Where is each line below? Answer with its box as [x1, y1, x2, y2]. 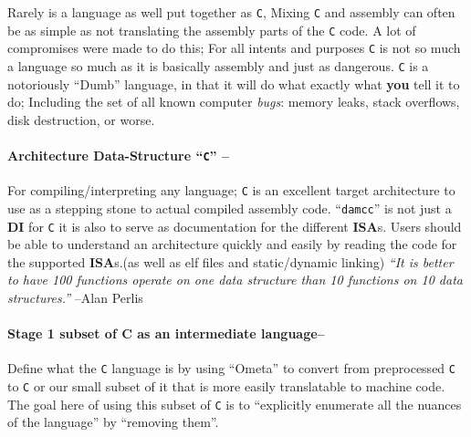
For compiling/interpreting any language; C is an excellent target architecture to [7, 181, 455, 200]
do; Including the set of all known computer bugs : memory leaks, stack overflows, [7, 92, 460, 111]
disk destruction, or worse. [7, 109, 155, 129]
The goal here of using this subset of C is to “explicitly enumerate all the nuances [7, 394, 462, 413]
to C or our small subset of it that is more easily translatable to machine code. [7, 377, 445, 396]
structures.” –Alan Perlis [7, 288, 143, 307]
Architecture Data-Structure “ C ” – [7, 146, 230, 164]
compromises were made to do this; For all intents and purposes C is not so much [7, 38, 461, 57]
